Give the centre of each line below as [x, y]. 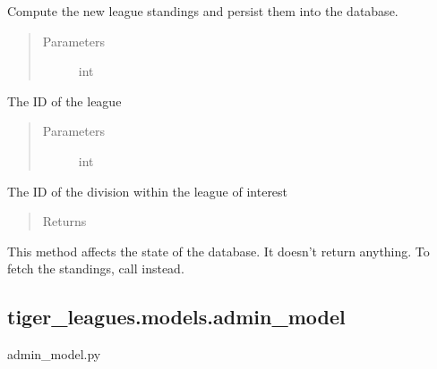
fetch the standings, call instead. [96, 268]
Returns [64, 221]
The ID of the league [64, 101]
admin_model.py [54, 354]
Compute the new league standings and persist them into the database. [203, 11]
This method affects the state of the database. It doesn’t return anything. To [218, 251]
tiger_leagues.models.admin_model [176, 317]
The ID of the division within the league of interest [148, 191]
